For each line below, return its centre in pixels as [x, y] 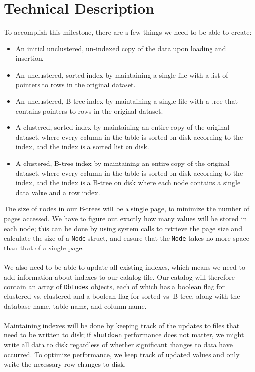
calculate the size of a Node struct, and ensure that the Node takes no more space [127, 238]
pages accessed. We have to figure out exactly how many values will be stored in [126, 219]
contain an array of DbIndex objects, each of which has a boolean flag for [115, 286]
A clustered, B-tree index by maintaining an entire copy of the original [123, 163]
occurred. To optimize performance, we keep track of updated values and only [122, 354]
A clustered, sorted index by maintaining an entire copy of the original [123, 127]
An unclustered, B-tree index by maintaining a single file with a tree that [127, 101]
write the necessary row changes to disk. [65, 364]
